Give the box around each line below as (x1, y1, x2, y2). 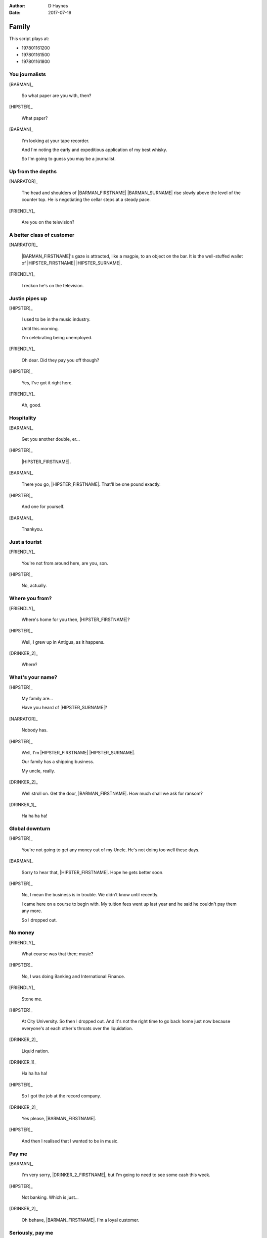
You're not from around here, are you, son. (21, 560, 108, 566)
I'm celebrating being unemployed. (21, 335, 92, 341)
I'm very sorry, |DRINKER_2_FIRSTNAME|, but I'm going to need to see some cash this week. (21, 1172, 211, 1178)
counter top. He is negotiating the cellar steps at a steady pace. (21, 197, 151, 203)
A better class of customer (9, 231, 75, 238)
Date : (9, 10, 21, 16)
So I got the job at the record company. (21, 1093, 101, 1099)
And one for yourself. (21, 504, 65, 510)
